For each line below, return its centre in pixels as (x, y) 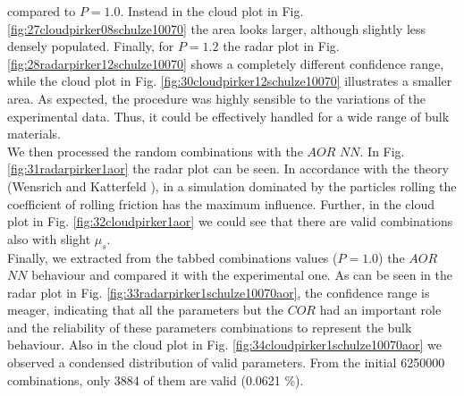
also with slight (49, 238)
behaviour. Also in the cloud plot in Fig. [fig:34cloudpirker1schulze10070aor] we (224, 345)
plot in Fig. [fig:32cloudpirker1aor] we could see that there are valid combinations (230, 221)
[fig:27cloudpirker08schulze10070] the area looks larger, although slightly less (217, 28)
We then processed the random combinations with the (155, 151)
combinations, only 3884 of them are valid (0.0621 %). (156, 379)
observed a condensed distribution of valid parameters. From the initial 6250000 (226, 362)
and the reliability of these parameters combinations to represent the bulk (210, 327)
